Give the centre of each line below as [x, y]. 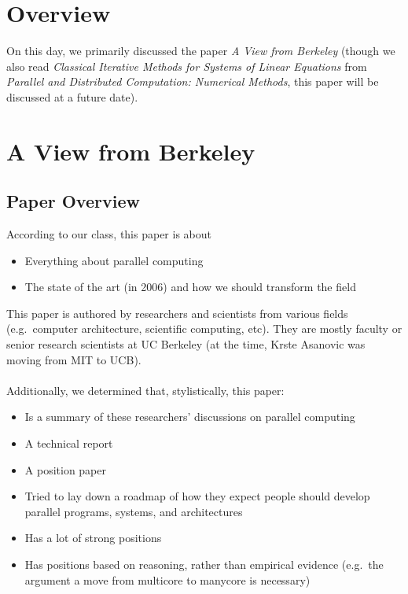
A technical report [69, 443]
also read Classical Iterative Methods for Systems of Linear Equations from [187, 66]
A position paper [65, 469]
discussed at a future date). [72, 96]
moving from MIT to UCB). [74, 359]
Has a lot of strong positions [93, 538]
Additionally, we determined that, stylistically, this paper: [145, 390]
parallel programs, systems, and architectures [134, 511]
